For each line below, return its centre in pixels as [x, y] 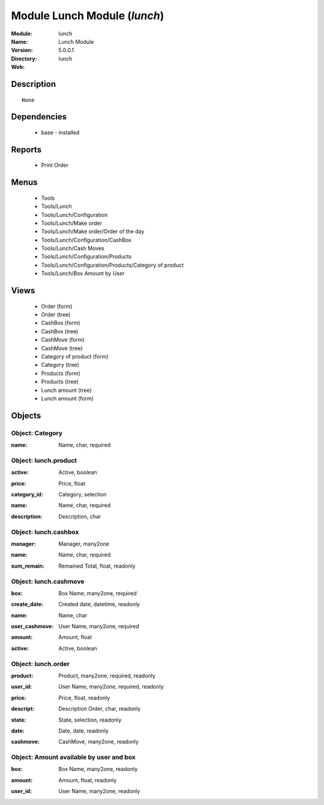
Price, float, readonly [84, 698]
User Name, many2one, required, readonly [111, 687]
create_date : [27, 604]
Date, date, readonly [84, 731]
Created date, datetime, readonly [99, 604]
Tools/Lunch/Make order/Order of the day [93, 231]
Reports [26, 150]
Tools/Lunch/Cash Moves [73, 248]
